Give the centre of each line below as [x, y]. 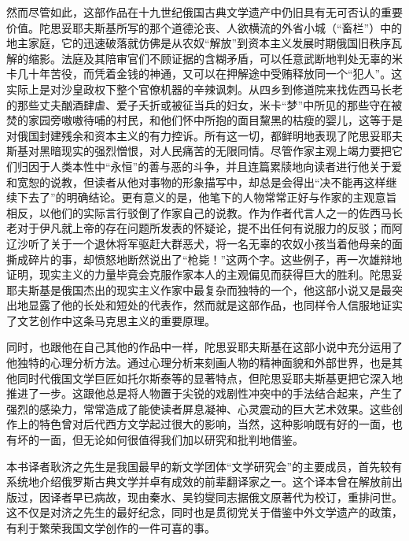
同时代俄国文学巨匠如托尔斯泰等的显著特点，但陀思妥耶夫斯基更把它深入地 [210, 378]
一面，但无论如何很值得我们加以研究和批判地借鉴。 [171, 440]
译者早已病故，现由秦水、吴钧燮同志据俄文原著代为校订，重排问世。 [226, 497]
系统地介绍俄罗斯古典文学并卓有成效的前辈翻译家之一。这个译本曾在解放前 [199, 482]
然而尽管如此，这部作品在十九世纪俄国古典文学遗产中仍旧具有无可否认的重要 [204, 12]
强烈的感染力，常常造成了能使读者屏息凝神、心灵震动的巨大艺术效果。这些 [199, 408]
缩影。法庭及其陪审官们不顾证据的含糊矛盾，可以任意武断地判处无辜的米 [215, 58]
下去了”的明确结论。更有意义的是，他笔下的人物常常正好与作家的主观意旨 [207, 197]
